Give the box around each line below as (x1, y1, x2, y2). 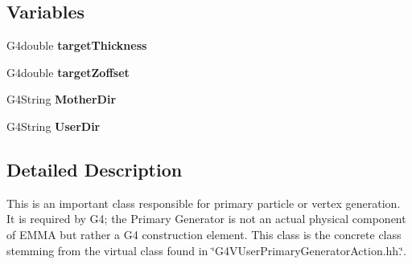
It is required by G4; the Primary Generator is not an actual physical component (6, 210, 406, 227)
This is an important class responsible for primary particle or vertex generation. (6, 194, 401, 211)
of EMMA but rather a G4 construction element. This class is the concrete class (6, 225, 402, 242)
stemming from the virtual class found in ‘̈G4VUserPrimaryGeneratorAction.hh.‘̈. (6, 242, 406, 258)
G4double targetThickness (6, 37, 147, 54)
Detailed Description (6, 156, 183, 181)
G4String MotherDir (6, 91, 117, 108)
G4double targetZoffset (6, 63, 130, 80)
